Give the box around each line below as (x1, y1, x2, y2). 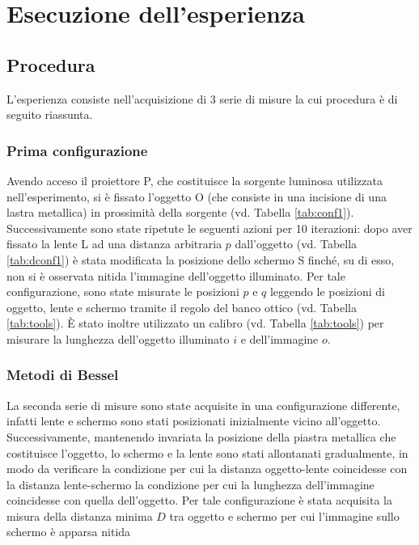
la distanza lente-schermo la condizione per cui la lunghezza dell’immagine (6, 475, 375, 492)
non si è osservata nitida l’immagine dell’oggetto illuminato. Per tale (6, 267, 345, 284)
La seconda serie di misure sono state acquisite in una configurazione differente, (6, 396, 400, 413)
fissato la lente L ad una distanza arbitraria (6, 235, 222, 252)
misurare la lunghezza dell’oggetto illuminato (6, 330, 230, 347)
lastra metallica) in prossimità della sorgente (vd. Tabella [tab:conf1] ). (6, 204, 354, 221)
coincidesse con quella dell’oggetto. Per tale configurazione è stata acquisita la (6, 492, 392, 509)
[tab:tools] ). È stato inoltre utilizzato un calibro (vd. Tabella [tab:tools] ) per (6, 315, 384, 332)
